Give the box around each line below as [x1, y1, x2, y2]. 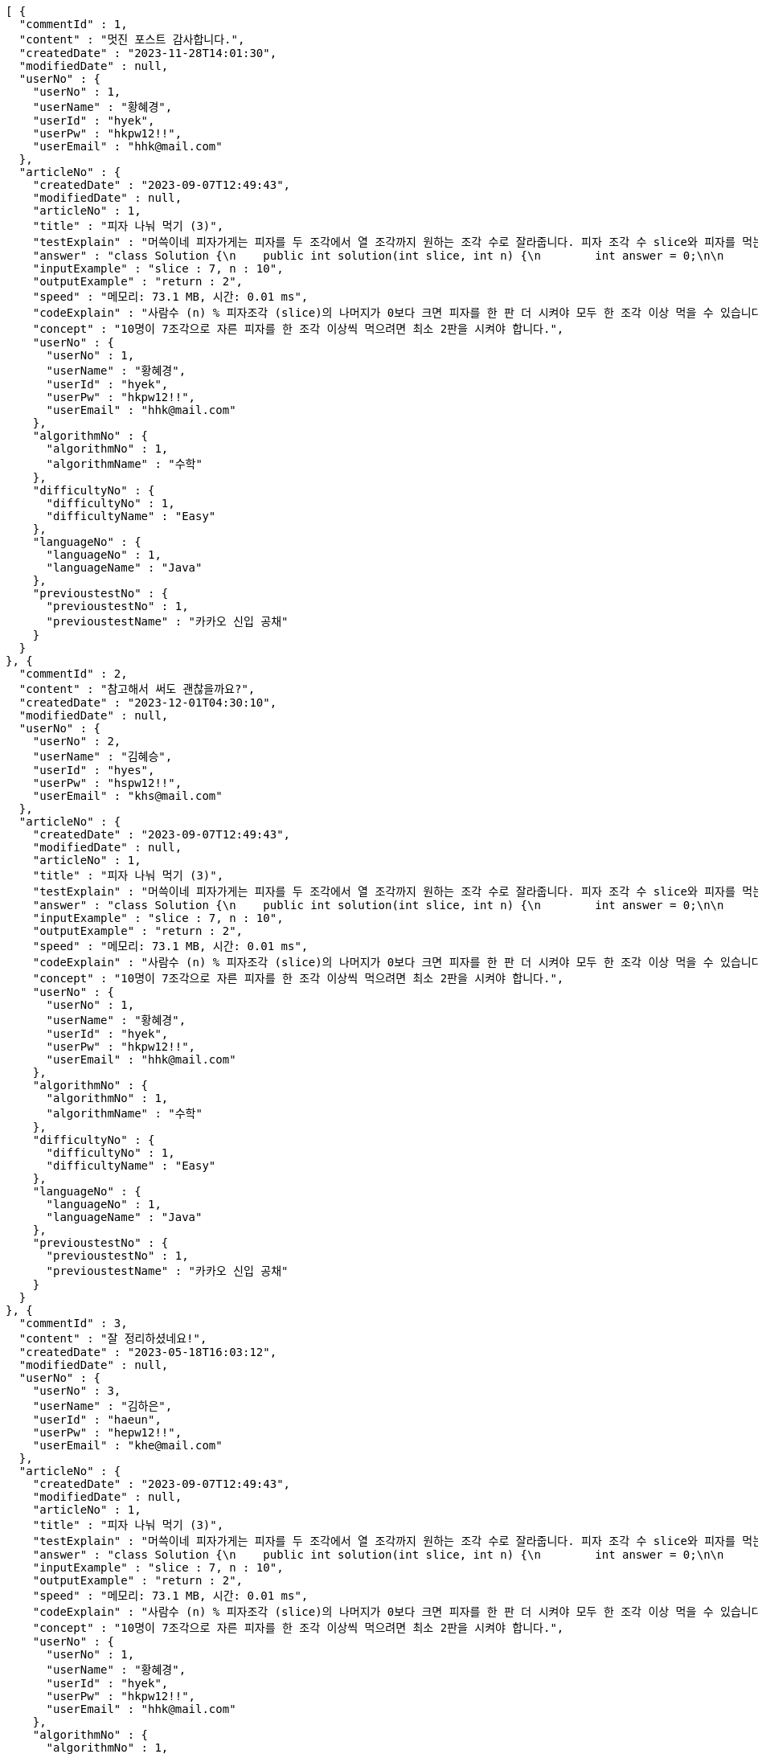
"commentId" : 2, [18, 667, 128, 680]
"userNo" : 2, [32, 735, 121, 748]
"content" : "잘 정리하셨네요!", [18, 1332, 207, 1345]
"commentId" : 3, [18, 1317, 128, 1330]
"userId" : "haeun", [32, 1413, 162, 1426]
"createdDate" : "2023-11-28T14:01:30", [18, 47, 277, 59]
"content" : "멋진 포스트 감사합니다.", [18, 33, 245, 46]
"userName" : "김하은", [32, 1400, 173, 1412]
